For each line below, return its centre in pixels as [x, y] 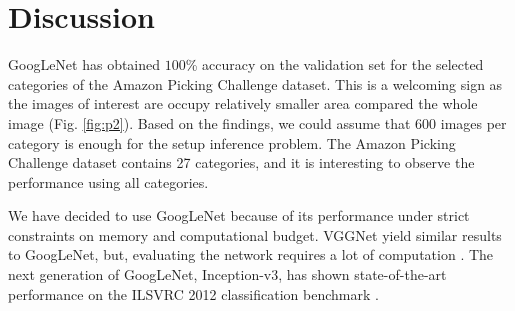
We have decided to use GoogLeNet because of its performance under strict [239, 215]
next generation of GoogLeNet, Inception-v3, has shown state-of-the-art [227, 274]
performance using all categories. [108, 181]
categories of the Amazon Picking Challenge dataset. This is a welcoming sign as [255, 83]
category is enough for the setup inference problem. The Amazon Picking [232, 142]
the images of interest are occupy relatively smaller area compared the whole [243, 103]
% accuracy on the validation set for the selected [334, 64]
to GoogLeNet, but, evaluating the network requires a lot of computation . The [251, 254]
